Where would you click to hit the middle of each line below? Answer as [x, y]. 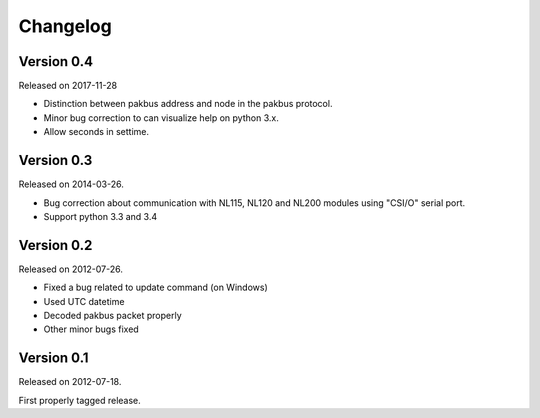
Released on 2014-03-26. [71, 184]
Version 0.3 [55, 160]
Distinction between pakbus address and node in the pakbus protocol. [188, 104]
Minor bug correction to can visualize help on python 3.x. [161, 117]
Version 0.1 [53, 358]
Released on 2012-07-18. [70, 382]
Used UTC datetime [84, 301]
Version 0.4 [56, 61]
